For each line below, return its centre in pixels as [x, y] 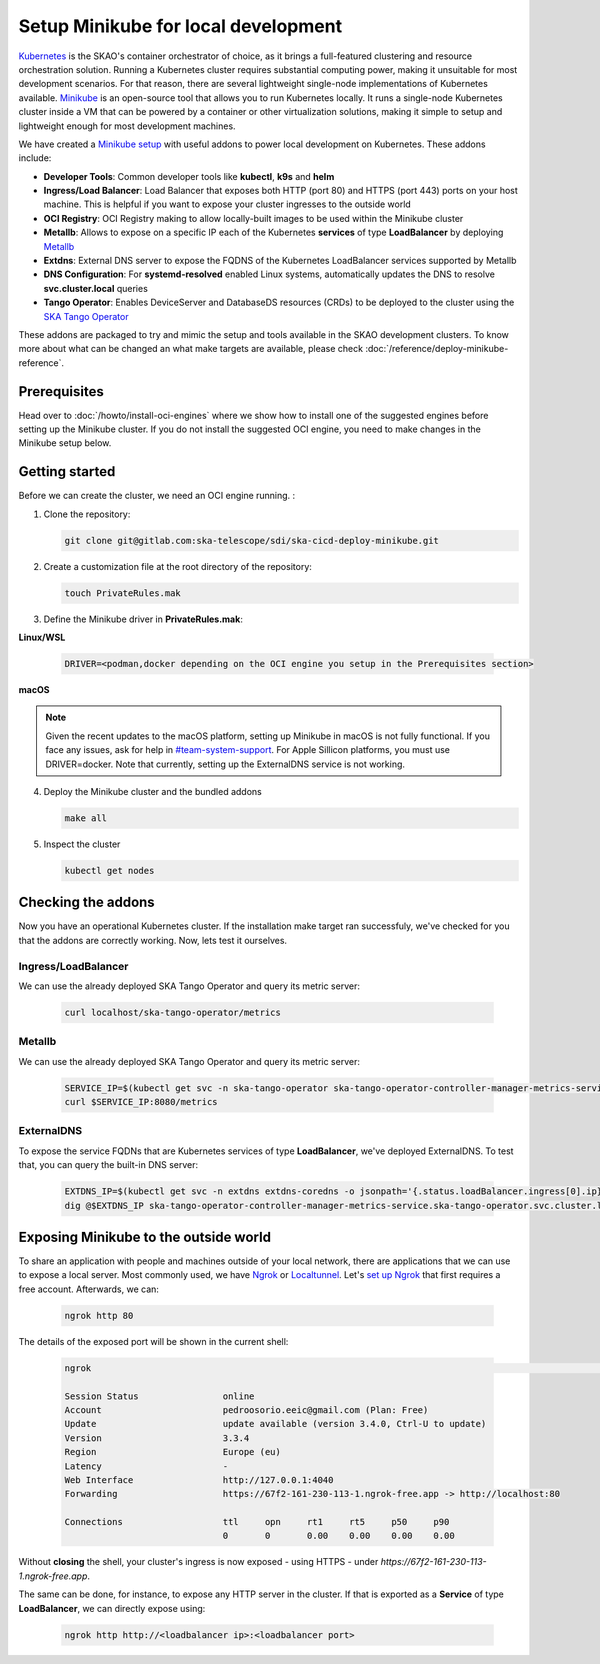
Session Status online [159, 1396]
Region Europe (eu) [173, 1452]
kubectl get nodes [109, 870]
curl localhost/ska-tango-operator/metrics [173, 1012]
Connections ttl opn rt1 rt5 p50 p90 [257, 1522]
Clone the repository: [87, 514]
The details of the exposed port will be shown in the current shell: [153, 1341]
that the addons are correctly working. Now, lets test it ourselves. [153, 940]
